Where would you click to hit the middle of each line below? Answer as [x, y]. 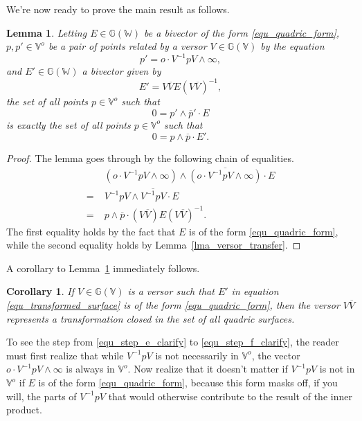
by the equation [292, 46]
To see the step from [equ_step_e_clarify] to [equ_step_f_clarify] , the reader [173, 342]
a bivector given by [121, 71]
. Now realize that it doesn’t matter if [208, 369]
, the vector [276, 355]
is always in [90, 369]
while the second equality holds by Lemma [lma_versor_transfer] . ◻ [154, 245]
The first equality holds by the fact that [91, 231]
